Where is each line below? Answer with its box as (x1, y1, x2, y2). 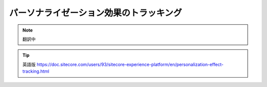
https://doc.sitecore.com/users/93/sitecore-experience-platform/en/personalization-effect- (36, 61, 223, 67)
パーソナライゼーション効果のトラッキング (9, 7, 182, 18)
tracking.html (22, 68, 49, 74)
